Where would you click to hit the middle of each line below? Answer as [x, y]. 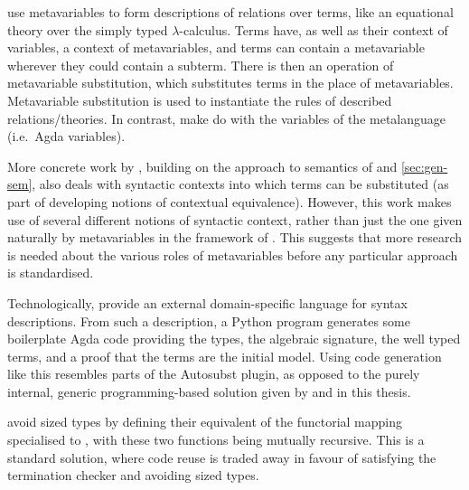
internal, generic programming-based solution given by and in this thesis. [209, 391]
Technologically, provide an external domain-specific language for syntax [207, 302]
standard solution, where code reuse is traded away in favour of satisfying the [222, 457]
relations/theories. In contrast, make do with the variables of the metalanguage [227, 118]
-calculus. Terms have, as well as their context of [314, 29]
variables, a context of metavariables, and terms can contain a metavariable [216, 47]
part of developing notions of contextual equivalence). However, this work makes [230, 201]
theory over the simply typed [88, 29]
